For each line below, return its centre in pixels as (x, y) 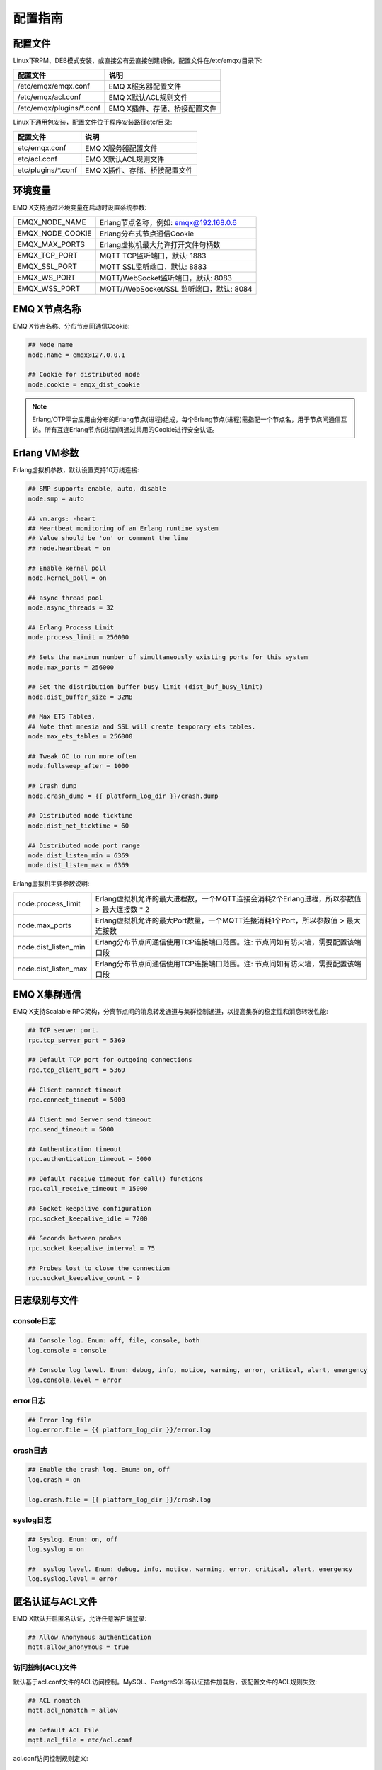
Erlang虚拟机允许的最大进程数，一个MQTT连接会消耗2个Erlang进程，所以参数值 (228, 898)
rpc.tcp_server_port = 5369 (76, 1040)
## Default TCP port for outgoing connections (110, 1060)
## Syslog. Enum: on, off (73, 1539)
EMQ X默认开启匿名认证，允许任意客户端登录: (80, 1618)
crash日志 (30, 1450)
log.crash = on (54, 1479)
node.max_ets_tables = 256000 (80, 737)
